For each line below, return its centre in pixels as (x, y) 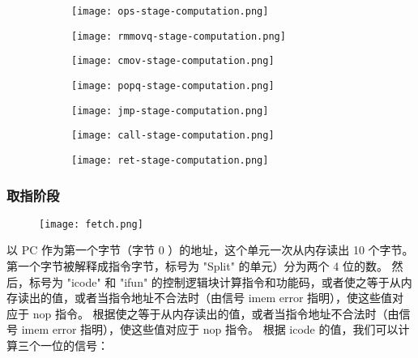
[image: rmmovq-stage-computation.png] (179, 36)
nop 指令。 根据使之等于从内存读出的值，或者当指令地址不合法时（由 (216, 313)
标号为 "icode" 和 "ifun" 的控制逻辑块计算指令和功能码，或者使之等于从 (215, 281)
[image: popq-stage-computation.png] (173, 85)
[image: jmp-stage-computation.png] (170, 111)
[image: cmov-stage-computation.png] (173, 61)
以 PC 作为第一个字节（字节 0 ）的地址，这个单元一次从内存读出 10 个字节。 (210, 250)
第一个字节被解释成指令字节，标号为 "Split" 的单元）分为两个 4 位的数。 (197, 266)
